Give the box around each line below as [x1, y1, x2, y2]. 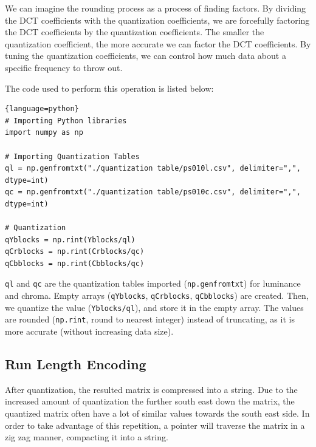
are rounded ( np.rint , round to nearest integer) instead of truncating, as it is [5, 313, 295, 326]
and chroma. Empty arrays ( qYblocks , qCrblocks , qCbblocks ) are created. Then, [5, 289, 309, 302]
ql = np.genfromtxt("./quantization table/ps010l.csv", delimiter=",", [5, 164, 301, 173]
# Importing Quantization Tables [5, 152, 140, 161]
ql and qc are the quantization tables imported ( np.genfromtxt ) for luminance [5, 277, 301, 290]
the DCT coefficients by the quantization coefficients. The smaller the [5, 26, 264, 38]
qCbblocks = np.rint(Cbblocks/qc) [5, 259, 145, 268]
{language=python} [5, 104, 79, 114]
